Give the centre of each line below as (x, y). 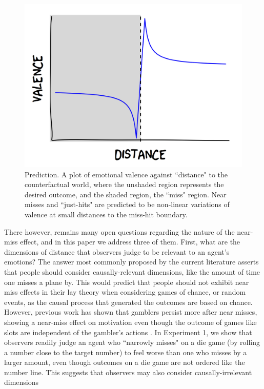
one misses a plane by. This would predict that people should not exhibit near (127, 282)
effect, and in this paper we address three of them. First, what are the (130, 242)
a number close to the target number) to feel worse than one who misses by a (126, 352)
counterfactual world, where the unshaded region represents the (124, 184)
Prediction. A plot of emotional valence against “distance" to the (126, 174)
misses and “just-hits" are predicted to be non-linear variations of (127, 204)
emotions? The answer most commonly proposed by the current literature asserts (131, 262)
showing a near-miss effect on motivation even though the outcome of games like (130, 322)
